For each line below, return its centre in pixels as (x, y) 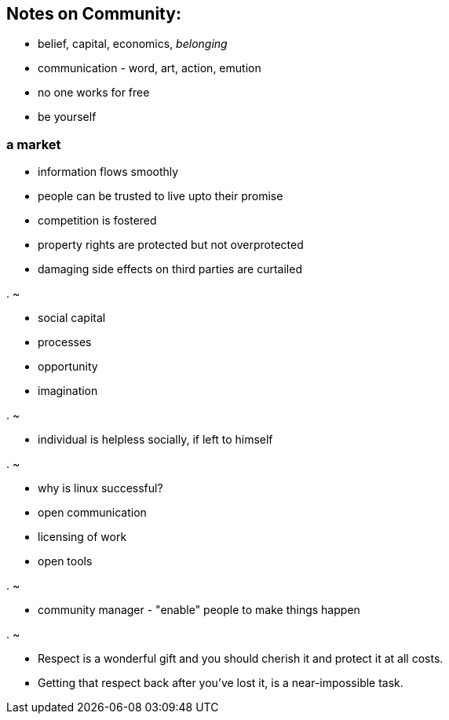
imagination (68, 391)
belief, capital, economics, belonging (133, 44)
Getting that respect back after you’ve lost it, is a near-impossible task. (221, 683)
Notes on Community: (94, 14)
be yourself (67, 117)
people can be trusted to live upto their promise (161, 196)
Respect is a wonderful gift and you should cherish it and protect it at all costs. (241, 659)
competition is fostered (97, 221)
